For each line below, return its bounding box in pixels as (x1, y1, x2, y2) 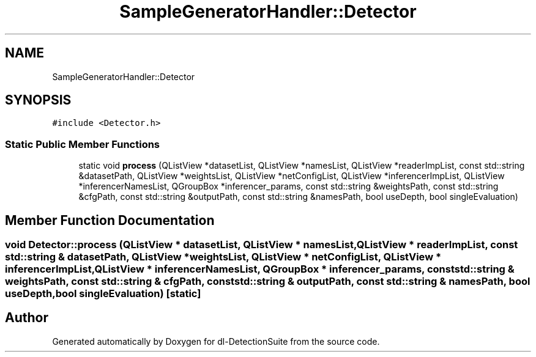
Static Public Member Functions (5, 138, 160, 150)
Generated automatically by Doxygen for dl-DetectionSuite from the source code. (52, 336, 380, 347)
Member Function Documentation (5, 212, 215, 228)
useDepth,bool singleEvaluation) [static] (5, 287, 201, 300)
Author (5, 310, 48, 326)
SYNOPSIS (5, 92, 72, 108)
